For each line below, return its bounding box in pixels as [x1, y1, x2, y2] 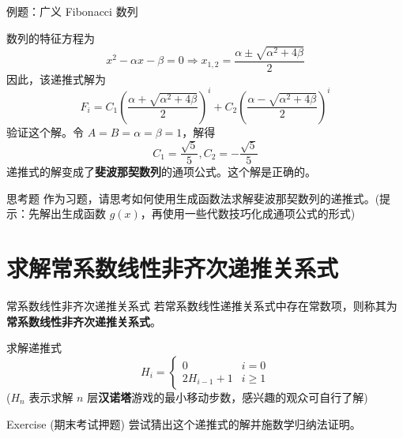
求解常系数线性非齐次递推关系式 [6, 252, 339, 284]
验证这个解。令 [6, 123, 84, 140]
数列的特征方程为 [6, 29, 95, 46]
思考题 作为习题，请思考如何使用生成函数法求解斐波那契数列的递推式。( [6, 189, 380, 206]
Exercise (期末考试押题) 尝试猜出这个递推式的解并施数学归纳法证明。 [6, 415, 361, 432]
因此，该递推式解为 [6, 70, 106, 87]
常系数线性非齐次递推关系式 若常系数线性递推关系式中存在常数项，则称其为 [6, 298, 397, 314]
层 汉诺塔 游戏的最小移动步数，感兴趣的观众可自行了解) [87, 388, 368, 405]
